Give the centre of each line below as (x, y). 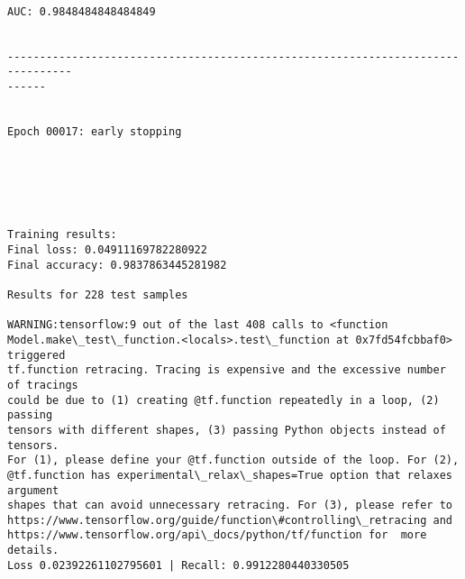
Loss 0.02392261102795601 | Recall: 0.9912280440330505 (178, 565)
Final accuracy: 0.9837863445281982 (117, 265)
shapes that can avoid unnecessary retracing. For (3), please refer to (230, 505)
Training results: (62, 235)
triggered (36, 355)
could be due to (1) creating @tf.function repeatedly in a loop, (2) (223, 400)
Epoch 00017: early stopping (95, 131)
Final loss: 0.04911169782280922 (107, 250)
